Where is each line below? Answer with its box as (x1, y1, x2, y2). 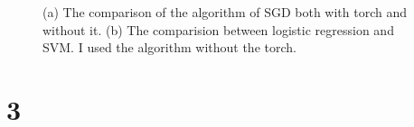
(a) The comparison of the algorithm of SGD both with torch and (42, 3, 408, 21)
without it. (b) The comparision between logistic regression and (42, 20, 394, 39)
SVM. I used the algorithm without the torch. (42, 38, 296, 57)
